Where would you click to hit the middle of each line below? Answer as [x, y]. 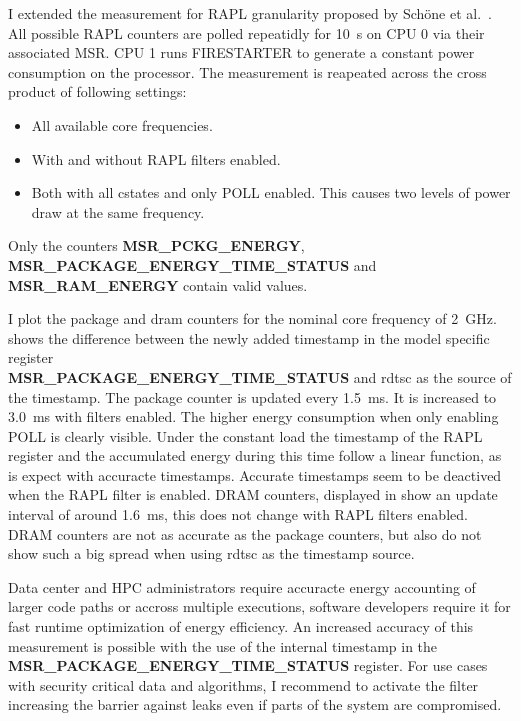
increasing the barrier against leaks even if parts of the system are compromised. [255, 704]
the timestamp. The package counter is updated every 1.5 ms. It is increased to [252, 396]
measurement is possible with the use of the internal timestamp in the [223, 645]
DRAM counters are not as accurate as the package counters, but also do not [245, 533]
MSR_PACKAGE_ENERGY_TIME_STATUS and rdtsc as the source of [260, 376]
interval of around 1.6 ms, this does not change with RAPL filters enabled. [238, 514]
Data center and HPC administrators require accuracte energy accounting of [242, 586]
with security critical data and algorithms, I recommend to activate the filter [243, 684]
